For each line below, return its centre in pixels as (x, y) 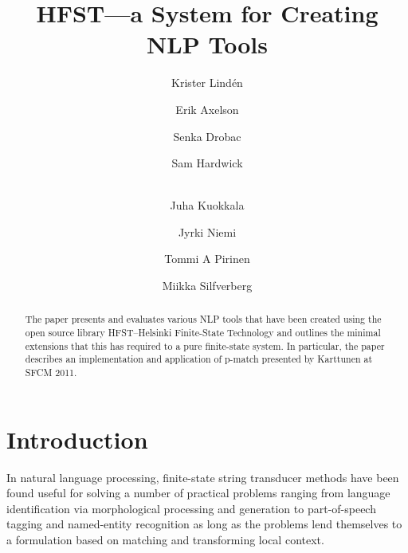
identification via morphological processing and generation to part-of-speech (191, 508)
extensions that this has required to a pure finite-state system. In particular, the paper (205, 345)
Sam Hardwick (207, 163)
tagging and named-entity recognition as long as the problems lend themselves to (204, 524)
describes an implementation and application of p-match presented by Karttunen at (199, 359)
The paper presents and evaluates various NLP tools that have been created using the (203, 319)
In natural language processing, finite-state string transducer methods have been (203, 477)
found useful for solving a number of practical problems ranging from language (198, 493)
